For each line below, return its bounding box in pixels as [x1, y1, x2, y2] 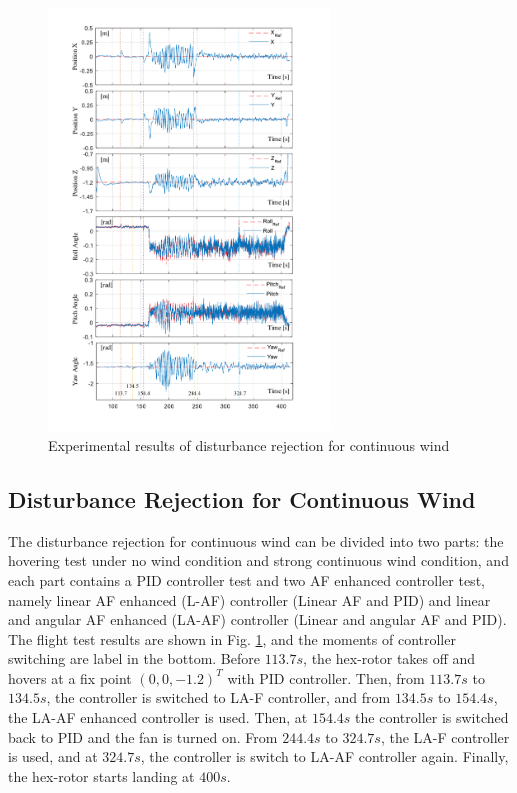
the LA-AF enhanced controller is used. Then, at [8, 707, 308, 728]
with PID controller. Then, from [227, 667, 425, 688]
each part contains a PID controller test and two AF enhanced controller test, [8, 569, 485, 590]
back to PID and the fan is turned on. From [8, 726, 278, 747]
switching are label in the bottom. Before [8, 648, 260, 669]
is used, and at [8, 746, 98, 767]
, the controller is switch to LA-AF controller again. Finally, [140, 746, 509, 767]
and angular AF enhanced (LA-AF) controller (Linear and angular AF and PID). [8, 609, 507, 630]
